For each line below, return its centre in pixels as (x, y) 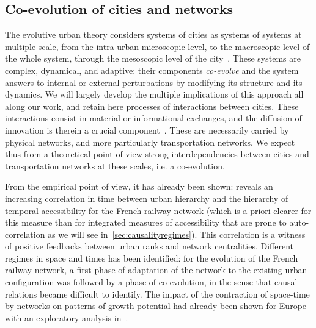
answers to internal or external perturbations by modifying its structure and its (154, 82)
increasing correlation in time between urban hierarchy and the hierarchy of (147, 198)
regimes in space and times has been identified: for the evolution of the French (152, 258)
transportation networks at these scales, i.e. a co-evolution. (115, 166)
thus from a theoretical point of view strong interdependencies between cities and (157, 154)
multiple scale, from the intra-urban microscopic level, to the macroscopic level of (157, 46)
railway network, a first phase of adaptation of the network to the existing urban (156, 270)
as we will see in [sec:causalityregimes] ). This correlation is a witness (177, 234)
